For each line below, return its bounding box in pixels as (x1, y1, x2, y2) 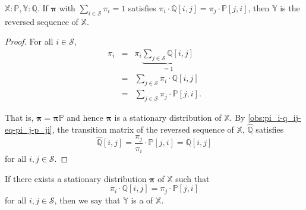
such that (175, 172, 210, 184)
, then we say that (54, 193, 121, 206)
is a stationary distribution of (114, 111, 222, 123)
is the (280, 2, 300, 14)
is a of (131, 193, 153, 206)
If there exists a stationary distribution (5, 172, 147, 184)
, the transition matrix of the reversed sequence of (52, 123, 234, 135)
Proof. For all (5, 35, 53, 48)
